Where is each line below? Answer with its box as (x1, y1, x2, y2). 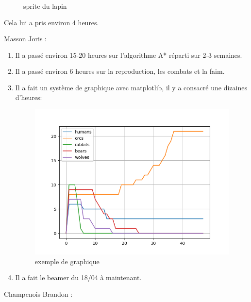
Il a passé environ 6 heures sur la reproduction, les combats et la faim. (15, 66, 225, 76)
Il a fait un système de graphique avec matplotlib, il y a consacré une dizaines (15, 82, 247, 92)
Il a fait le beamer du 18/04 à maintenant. (15, 272, 142, 283)
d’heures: (15, 92, 42, 102)
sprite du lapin (23, 1, 67, 11)
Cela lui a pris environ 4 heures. (4, 17, 99, 27)
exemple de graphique (34, 256, 100, 266)
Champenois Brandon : (4, 289, 73, 299)
